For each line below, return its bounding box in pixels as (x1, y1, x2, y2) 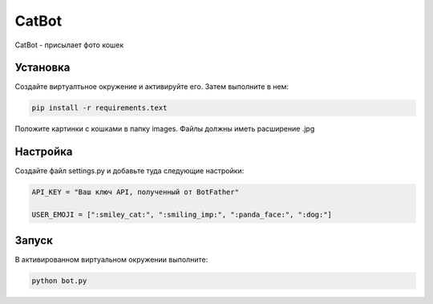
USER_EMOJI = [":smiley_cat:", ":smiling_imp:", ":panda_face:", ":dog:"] (31, 210, 333, 220)
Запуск (14, 233, 54, 247)
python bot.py (31, 276, 87, 285)
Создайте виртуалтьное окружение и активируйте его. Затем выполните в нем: (14, 82, 289, 91)
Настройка (14, 145, 73, 159)
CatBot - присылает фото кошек (14, 40, 124, 50)
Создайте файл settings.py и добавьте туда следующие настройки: (14, 166, 245, 176)
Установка (14, 61, 71, 75)
